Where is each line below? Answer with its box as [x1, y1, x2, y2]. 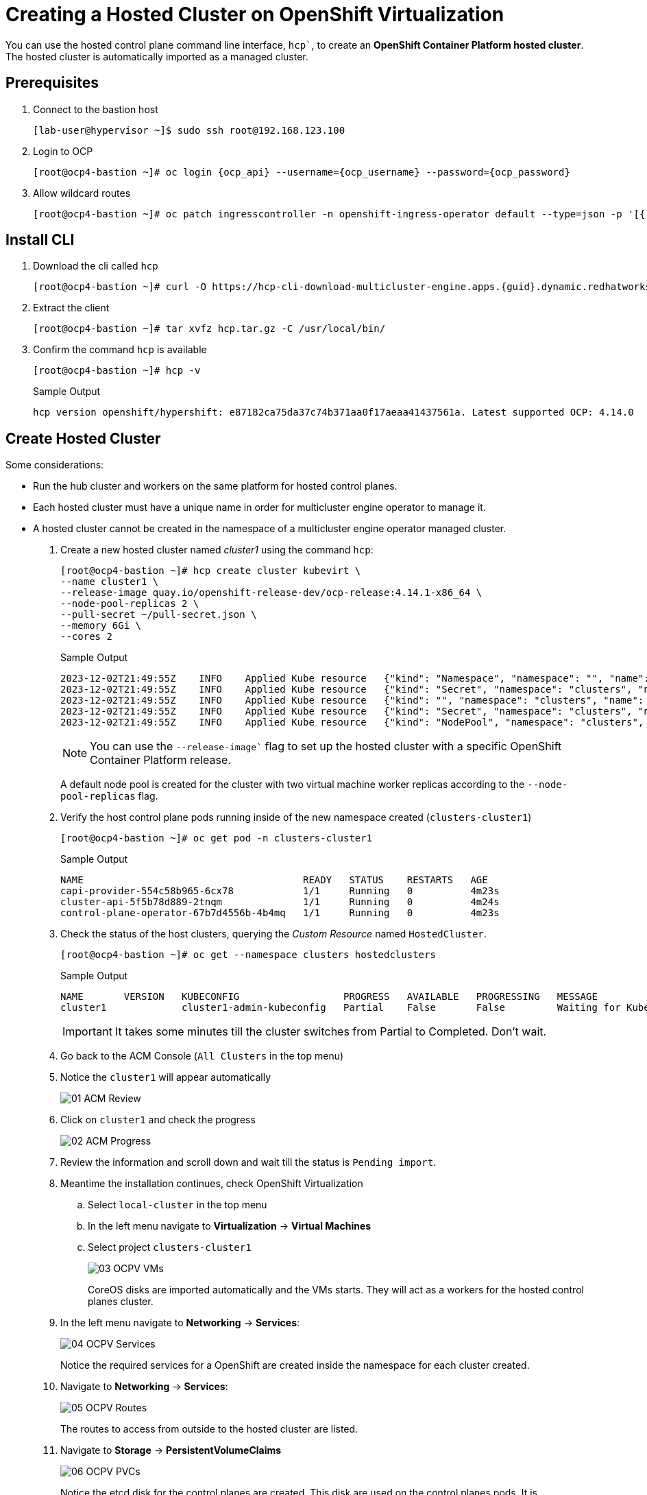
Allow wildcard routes [33, 187, 131, 199]
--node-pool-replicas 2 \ [60, 598, 199, 610]
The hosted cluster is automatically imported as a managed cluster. [5, 50, 308, 62]
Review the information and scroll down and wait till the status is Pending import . [60, 1156, 437, 1169]
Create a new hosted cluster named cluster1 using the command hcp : [60, 544, 374, 556]
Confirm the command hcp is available [33, 344, 207, 356]
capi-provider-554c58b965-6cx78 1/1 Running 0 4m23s [60, 885, 500, 897]
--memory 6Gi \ [60, 620, 142, 632]
